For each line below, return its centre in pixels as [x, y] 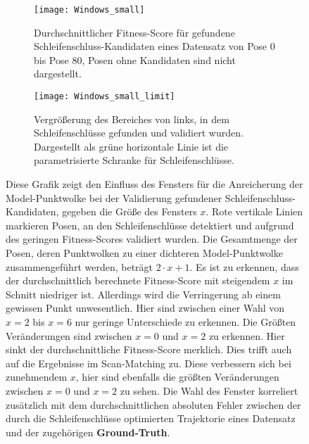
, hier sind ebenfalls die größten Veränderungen [177, 377]
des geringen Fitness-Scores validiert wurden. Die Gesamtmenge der [152, 239]
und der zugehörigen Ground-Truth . [88, 432]
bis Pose [51, 59]
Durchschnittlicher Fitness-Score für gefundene [134, 32]
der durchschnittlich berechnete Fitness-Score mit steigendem [138, 280]
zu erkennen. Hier [247, 335]
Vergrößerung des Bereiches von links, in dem [132, 119]
